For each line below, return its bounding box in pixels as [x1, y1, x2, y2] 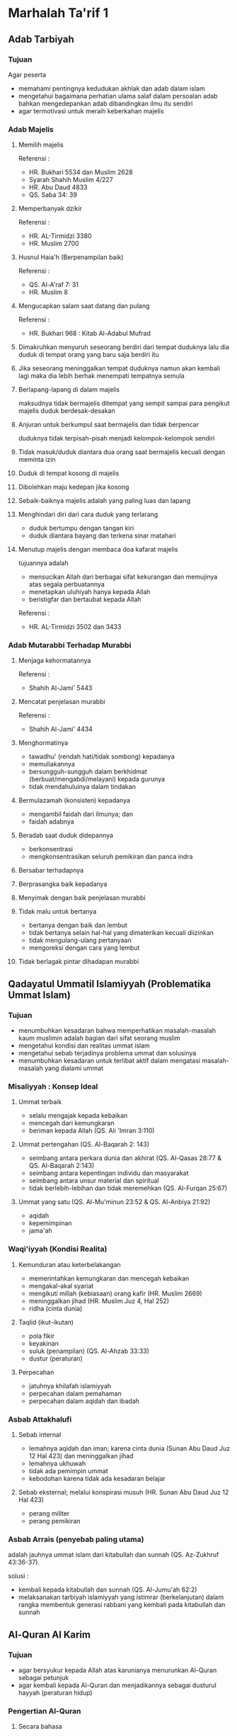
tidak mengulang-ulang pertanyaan [28, 936, 132, 945]
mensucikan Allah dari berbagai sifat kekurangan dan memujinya [28, 572, 218, 581]
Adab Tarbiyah [8, 33, 75, 45]
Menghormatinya [18, 739, 69, 747]
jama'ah [28, 1227, 52, 1235]
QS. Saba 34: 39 [28, 191, 77, 199]
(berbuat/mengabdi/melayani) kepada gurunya [28, 775, 166, 783]
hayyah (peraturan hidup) [18, 1689, 93, 1697]
